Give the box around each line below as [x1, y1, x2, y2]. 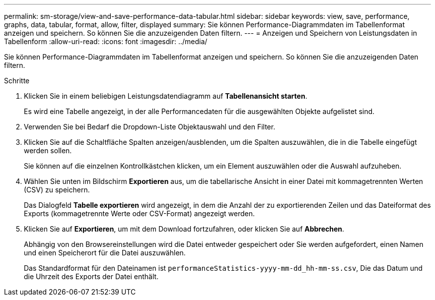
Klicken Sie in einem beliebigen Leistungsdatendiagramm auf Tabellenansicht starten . [24, 92, 307, 100]
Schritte [4, 76, 30, 85]
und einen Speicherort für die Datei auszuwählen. [24, 248, 186, 257]
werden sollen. [24, 146, 72, 155]
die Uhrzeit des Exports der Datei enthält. [24, 272, 159, 281]
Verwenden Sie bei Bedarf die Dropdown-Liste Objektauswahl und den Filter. [24, 122, 276, 131]
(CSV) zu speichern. [24, 185, 90, 194]
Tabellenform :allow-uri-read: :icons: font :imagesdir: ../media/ [4, 37, 208, 46]
